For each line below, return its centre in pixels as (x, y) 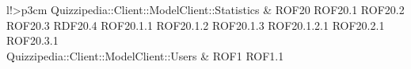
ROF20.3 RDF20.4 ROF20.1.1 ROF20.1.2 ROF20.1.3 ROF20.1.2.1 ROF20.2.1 (196, 25)
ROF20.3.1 (32, 40)
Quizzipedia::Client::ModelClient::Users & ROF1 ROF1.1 (145, 55)
